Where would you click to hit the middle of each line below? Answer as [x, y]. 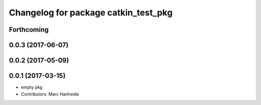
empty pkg [32, 87]
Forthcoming [29, 30]
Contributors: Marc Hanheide [50, 94]
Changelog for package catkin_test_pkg [91, 13]
